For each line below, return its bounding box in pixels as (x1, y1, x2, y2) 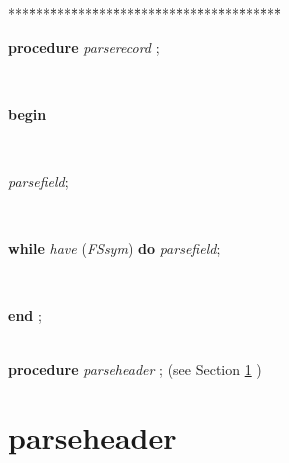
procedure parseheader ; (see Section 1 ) (8, 358, 262, 379)
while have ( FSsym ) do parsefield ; (8, 238, 221, 259)
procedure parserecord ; (8, 36, 160, 57)
